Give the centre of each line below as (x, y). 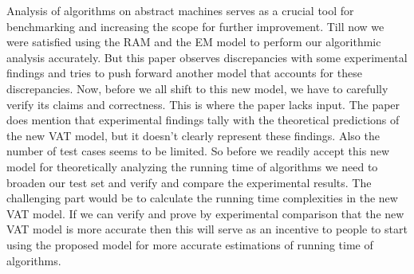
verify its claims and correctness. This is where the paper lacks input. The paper (203, 104)
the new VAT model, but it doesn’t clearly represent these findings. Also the (193, 135)
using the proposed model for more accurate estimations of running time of (190, 244)
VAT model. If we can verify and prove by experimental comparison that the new (205, 213)
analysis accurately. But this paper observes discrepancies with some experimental (207, 57)
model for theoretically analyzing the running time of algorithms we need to (192, 166)
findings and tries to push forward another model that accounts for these (184, 73)
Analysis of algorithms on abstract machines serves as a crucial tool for (180, 10)
